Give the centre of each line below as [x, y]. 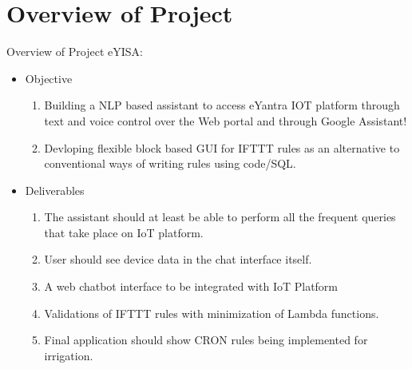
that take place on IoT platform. [124, 232]
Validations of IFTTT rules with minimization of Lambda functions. [212, 313]
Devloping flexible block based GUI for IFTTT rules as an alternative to [222, 147]
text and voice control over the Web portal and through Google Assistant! [226, 120]
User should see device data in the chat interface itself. [178, 259]
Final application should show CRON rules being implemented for [206, 340]
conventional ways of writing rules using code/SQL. [170, 163]
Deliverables [55, 190]
